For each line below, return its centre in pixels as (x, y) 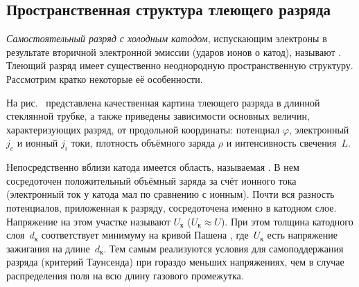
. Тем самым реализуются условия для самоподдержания (224, 248)
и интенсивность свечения (281, 143)
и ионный (37, 143)
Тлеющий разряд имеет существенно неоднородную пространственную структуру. (180, 65)
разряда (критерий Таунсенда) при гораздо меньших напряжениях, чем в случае (175, 262)
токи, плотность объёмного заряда (143, 143)
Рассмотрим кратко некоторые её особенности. (105, 78)
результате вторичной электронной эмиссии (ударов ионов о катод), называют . (174, 52)
